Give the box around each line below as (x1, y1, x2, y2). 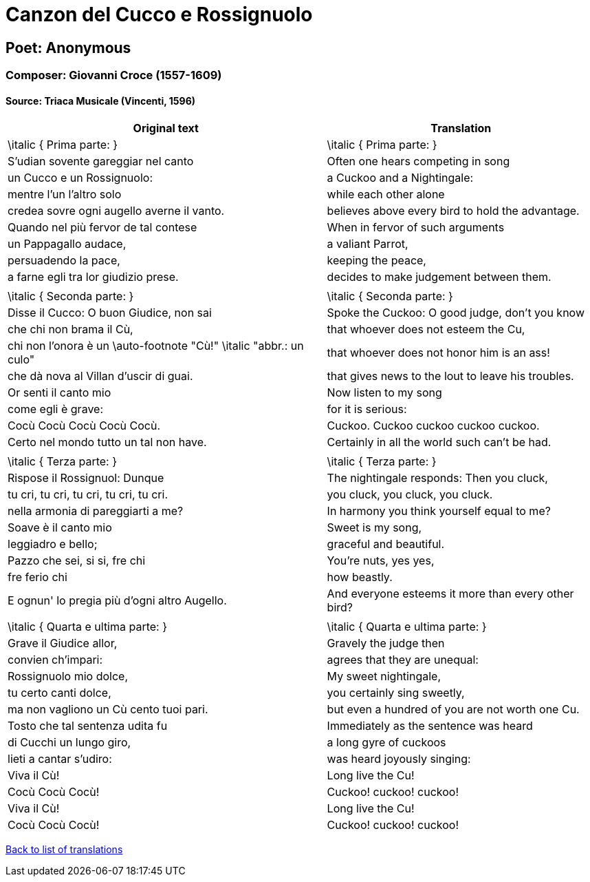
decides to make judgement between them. (327, 270, 551, 284)
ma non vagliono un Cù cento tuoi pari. (8, 702, 208, 717)
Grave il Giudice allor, (8, 636, 118, 651)
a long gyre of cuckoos (327, 735, 446, 750)
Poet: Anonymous (6, 39, 131, 56)
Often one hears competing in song (327, 154, 510, 169)
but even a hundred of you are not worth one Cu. (327, 702, 580, 717)
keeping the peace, (327, 253, 426, 268)
